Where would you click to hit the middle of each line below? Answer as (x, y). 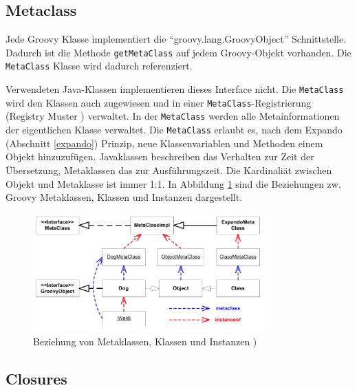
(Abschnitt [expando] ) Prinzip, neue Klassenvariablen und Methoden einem (164, 143)
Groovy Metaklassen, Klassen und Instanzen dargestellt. (124, 197)
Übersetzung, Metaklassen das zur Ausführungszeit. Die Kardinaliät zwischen (169, 170)
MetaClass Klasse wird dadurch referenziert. (99, 66)
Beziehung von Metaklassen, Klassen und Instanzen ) (145, 341)
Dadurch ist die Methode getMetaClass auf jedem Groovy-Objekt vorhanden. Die (178, 52)
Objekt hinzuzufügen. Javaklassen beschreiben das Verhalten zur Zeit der (160, 156)
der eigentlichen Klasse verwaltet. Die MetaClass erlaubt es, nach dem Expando (174, 130)
